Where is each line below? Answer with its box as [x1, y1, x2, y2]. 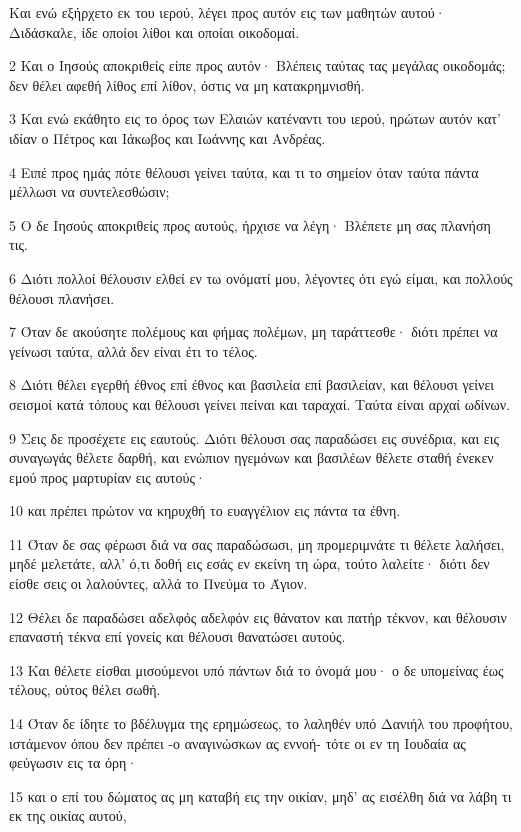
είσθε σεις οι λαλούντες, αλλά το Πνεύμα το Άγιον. [9, 573, 308, 594]
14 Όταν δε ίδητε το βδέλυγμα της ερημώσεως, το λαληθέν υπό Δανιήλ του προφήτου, [9, 713, 513, 734]
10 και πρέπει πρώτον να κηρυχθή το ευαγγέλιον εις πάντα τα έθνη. [9, 500, 401, 521]
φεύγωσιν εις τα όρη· [9, 752, 138, 773]
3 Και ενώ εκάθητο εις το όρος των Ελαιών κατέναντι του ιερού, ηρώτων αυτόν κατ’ [9, 108, 501, 129]
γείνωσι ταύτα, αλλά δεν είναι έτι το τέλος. [9, 340, 258, 361]
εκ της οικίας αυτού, [9, 805, 127, 826]
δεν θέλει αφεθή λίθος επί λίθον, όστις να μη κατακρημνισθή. [9, 74, 365, 95]
